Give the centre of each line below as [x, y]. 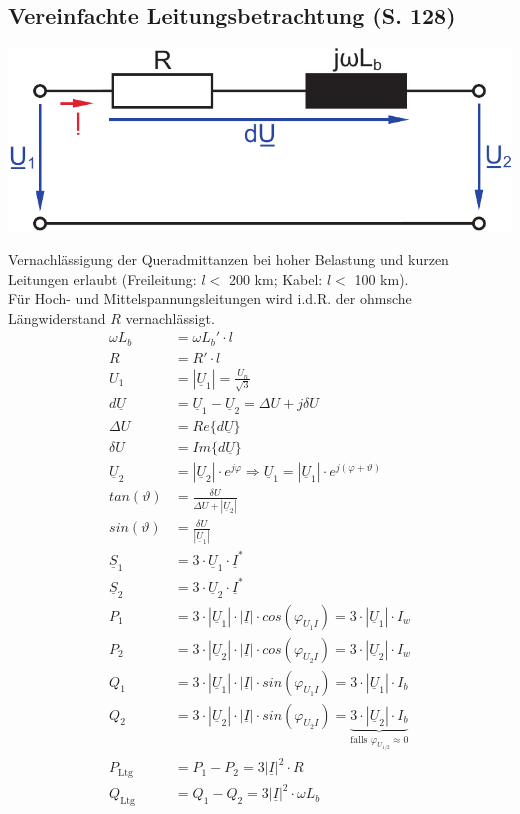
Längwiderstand [57, 317]
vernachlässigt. [170, 317]
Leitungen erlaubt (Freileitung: [102, 278]
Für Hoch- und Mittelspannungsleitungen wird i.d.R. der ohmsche [210, 298]
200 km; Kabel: [275, 278]
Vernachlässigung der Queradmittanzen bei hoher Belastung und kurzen [228, 258]
